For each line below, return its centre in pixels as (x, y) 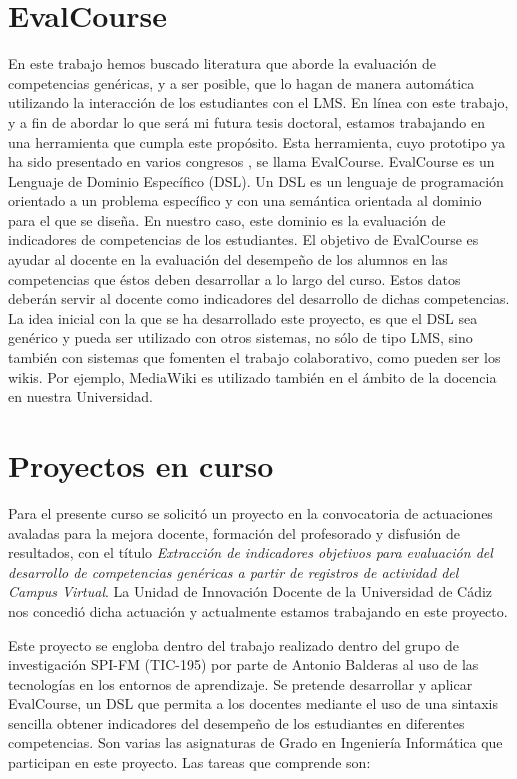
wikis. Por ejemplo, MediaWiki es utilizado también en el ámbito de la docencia (252, 376)
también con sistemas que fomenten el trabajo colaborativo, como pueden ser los (254, 357)
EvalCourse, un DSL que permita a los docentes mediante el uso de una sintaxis (253, 703)
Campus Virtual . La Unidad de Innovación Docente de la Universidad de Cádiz (250, 591)
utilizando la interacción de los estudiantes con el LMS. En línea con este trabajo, (258, 102)
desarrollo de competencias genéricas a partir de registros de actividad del (233, 571)
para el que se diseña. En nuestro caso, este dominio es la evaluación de (227, 219)
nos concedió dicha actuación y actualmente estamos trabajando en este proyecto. (258, 610)
